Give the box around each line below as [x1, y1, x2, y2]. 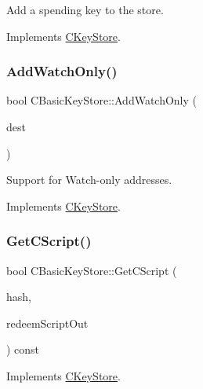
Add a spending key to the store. [6, 2, 164, 17]
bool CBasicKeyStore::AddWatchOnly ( [6, 92, 198, 108]
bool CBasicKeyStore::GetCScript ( [6, 262, 177, 278]
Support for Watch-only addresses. [6, 171, 172, 188]
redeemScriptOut [6, 314, 89, 331]
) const [6, 341, 40, 358]
